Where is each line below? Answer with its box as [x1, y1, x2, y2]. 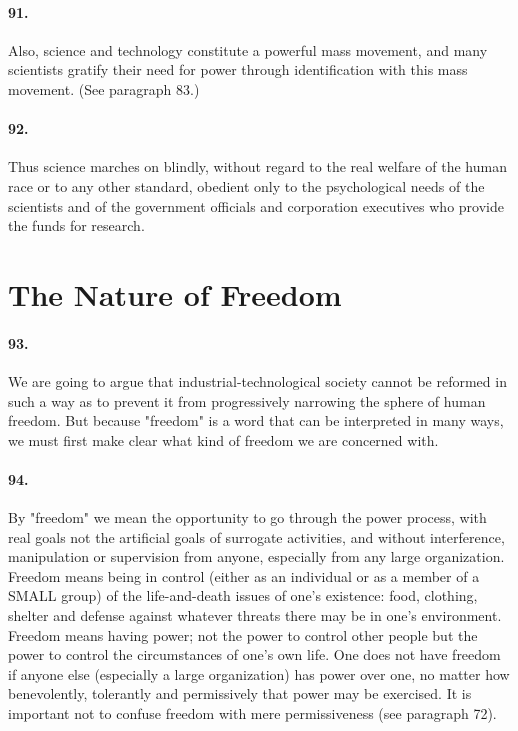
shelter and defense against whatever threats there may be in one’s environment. [8, 605, 502, 626]
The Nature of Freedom [8, 273, 342, 314]
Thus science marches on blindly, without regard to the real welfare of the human [8, 156, 507, 177]
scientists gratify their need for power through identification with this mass [8, 59, 468, 80]
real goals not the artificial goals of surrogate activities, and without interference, [8, 526, 505, 547]
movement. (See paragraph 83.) [8, 78, 200, 99]
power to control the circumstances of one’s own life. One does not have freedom [8, 644, 501, 665]
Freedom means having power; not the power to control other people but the [8, 624, 478, 645]
